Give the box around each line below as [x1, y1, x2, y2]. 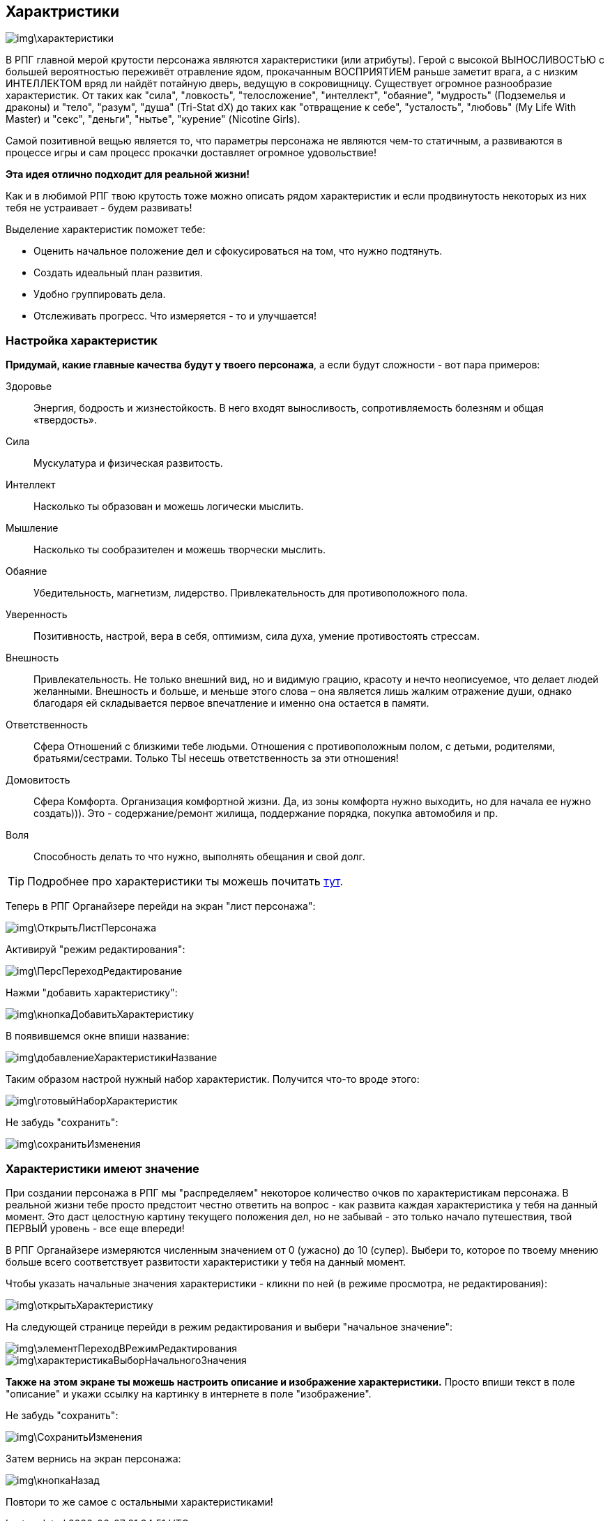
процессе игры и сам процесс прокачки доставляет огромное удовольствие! [6, 147, 376, 159]
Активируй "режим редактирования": [6, 943, 185, 956]
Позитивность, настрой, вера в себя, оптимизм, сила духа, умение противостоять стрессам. [33, 630, 480, 643]
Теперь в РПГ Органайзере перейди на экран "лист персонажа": [6, 900, 316, 913]
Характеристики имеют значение [6, 1161, 199, 1176]
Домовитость [6, 774, 70, 786]
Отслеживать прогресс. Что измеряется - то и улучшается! [33, 310, 317, 322]
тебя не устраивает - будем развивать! [6, 202, 192, 214]
